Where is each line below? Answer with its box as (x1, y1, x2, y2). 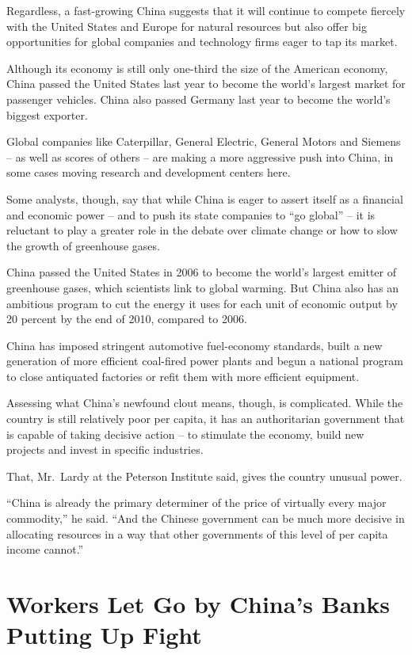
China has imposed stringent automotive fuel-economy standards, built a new (6, 337, 383, 353)
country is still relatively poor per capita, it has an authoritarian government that (6, 410, 405, 427)
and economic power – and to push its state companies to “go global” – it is (6, 206, 376, 223)
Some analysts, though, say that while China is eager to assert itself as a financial (6, 190, 403, 207)
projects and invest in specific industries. (6, 441, 204, 458)
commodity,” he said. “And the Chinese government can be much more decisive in (6, 510, 405, 527)
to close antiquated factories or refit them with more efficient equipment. (6, 367, 360, 384)
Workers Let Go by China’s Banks (6, 588, 390, 619)
